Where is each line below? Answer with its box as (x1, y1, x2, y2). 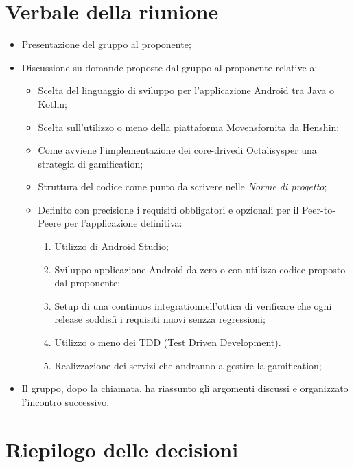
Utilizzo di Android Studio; (54, 239, 169, 253)
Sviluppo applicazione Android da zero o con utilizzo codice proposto (54, 262, 346, 276)
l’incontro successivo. (21, 394, 110, 409)
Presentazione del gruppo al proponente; (21, 37, 191, 52)
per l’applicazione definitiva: (64, 216, 182, 230)
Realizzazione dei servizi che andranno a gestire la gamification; (54, 358, 322, 372)
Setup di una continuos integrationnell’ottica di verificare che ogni (54, 298, 332, 312)
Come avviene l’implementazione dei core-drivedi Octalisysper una (38, 143, 317, 157)
